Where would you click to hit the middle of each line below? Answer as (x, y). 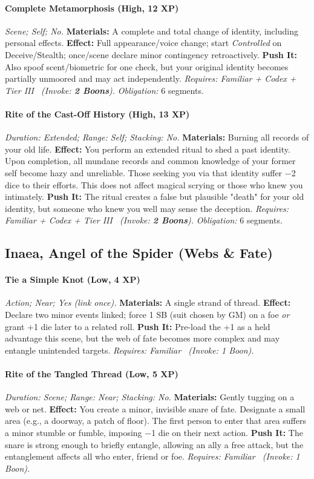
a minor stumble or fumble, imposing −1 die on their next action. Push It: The (154, 433)
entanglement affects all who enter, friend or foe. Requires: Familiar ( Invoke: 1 (152, 456)
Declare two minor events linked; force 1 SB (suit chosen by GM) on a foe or (147, 315)
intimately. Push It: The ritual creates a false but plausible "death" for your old (155, 197)
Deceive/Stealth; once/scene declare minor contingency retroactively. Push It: (151, 54)
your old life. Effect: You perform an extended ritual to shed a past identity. (148, 149)
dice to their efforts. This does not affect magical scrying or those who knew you (154, 184)
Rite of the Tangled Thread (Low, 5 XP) (92, 374)
